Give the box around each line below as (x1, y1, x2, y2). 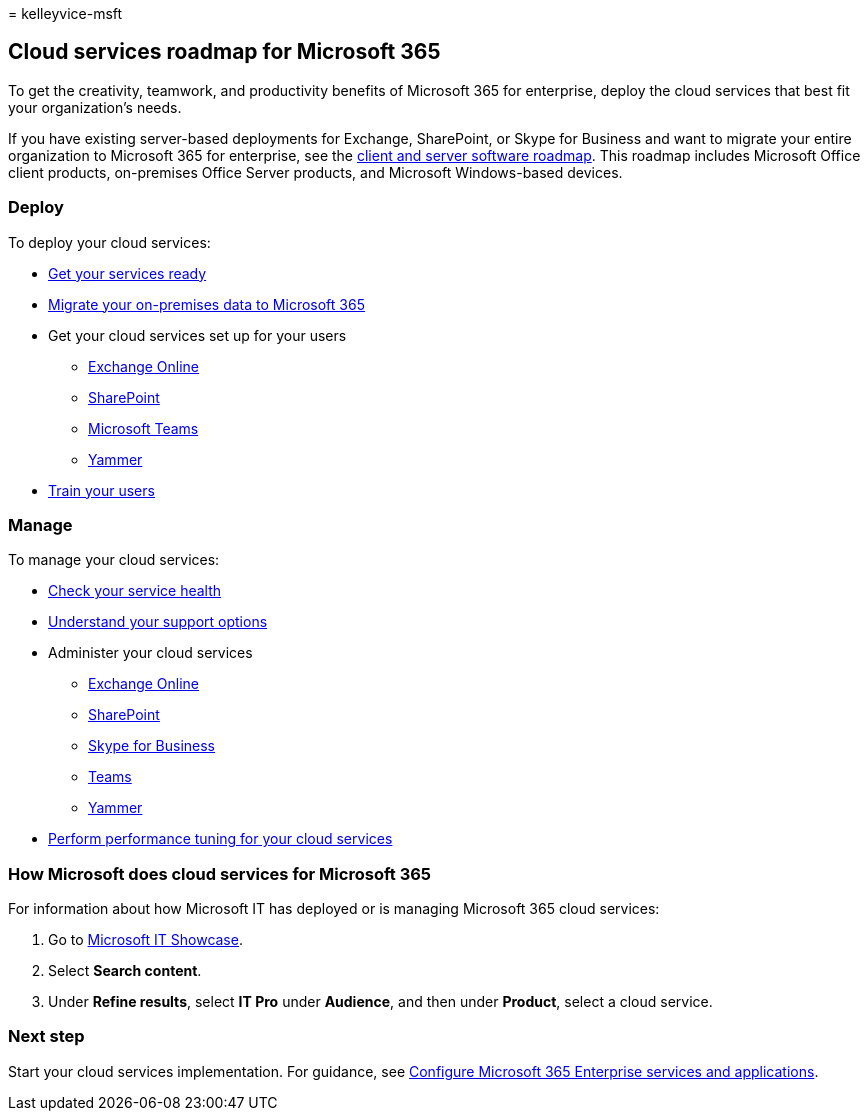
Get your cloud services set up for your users (48, 326, 347, 344)
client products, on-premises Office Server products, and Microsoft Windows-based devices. (8, 163, 623, 181)
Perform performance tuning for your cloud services (48, 830, 393, 848)
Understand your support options (48, 613, 268, 631)
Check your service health (48, 582, 222, 600)
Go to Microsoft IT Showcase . (48, 931, 243, 949)
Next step (8, 1026, 85, 1047)
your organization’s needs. (8, 98, 182, 116)
